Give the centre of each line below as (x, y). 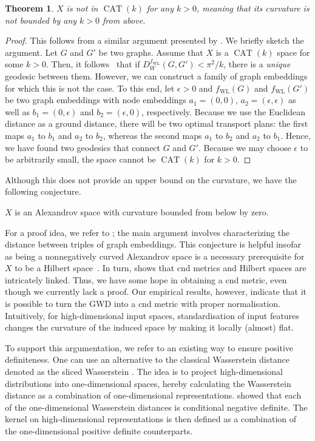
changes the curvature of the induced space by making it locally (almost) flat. (149, 327)
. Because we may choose (245, 147)
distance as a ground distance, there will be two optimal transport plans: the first (157, 123)
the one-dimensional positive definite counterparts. (99, 431)
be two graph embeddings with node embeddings (96, 100)
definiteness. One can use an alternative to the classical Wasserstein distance (147, 359)
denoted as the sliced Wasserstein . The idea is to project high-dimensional (144, 372)
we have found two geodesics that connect (83, 147)
